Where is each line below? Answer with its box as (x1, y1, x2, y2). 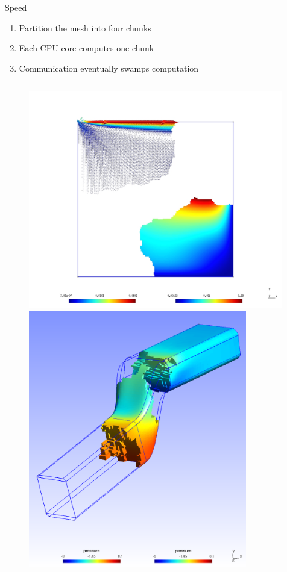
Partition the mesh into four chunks (19, 21, 151, 34)
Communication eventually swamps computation (19, 61, 199, 74)
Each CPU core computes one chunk (19, 42, 154, 54)
